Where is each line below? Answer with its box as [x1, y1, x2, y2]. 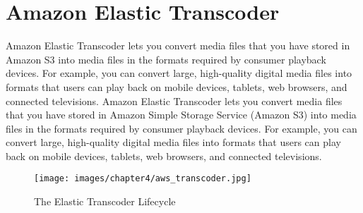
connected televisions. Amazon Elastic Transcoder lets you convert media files [6, 93, 343, 108]
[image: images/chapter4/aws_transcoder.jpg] [34, 174, 251, 184]
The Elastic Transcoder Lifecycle [34, 194, 176, 209]
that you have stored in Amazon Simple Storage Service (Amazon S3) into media [6, 107, 357, 122]
